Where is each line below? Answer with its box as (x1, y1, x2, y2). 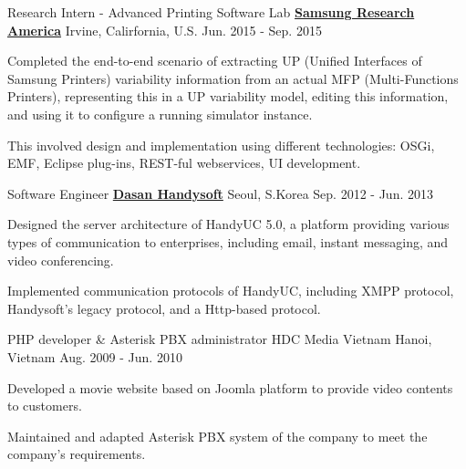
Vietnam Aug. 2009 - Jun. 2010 (7, 347, 182, 366)
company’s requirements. (7, 444, 146, 464)
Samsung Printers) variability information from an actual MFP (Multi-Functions (7, 68, 459, 88)
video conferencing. (7, 250, 114, 269)
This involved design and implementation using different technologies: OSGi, (7, 135, 435, 154)
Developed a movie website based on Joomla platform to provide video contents (7, 378, 453, 397)
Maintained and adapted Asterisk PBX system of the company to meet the (7, 426, 428, 445)
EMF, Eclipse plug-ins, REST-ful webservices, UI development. (7, 153, 361, 172)
